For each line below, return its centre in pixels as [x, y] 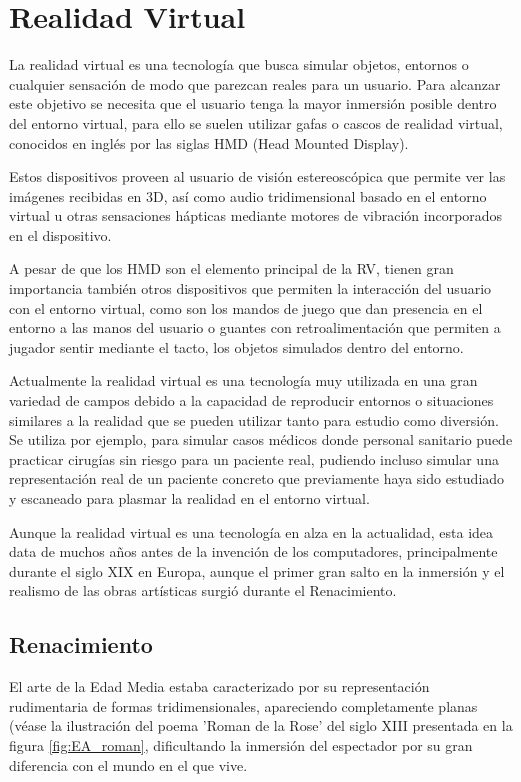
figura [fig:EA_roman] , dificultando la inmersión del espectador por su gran [241, 744]
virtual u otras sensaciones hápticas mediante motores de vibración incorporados [256, 215]
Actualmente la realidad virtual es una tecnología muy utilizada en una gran [243, 380]
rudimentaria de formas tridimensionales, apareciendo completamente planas [243, 705]
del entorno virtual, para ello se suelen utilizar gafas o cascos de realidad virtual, [256, 122]
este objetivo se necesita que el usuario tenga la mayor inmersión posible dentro [253, 103]
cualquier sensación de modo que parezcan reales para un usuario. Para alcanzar [255, 83]
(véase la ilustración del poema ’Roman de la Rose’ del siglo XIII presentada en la [261, 725]
